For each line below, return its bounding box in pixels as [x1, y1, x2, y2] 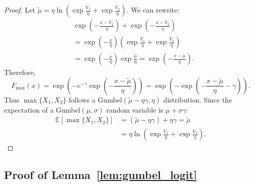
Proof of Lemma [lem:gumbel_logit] [4, 167, 197, 182]
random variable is [106, 104, 163, 115]
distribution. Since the [163, 94, 232, 105]
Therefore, [4, 67, 36, 77]
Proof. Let [4, 5, 35, 15]
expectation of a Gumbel [4, 104, 80, 115]
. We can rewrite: [126, 5, 180, 15]
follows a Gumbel [68, 94, 122, 105]
